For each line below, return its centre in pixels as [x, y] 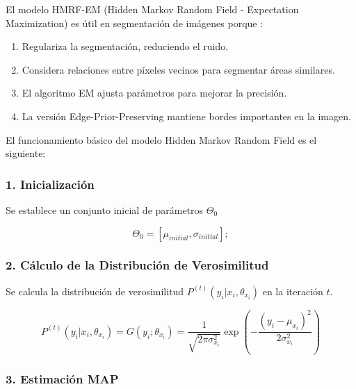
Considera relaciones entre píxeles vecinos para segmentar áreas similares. [178, 69]
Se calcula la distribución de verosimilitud [95, 291]
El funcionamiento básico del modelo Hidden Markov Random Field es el [161, 139]
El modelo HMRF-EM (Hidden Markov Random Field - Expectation [152, 9]
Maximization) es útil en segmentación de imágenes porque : [135, 23]
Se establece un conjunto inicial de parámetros [105, 209]
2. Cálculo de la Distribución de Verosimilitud [137, 265]
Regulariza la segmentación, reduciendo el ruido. [125, 46]
